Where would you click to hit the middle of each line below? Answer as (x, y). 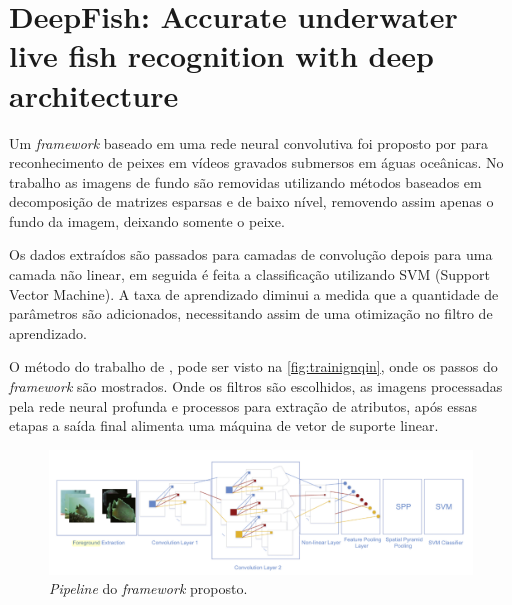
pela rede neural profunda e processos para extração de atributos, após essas (243, 405)
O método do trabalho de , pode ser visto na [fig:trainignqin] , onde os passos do (253, 366)
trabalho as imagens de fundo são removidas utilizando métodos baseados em (245, 181)
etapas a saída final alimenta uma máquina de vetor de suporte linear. (224, 425)
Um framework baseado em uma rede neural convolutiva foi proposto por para (249, 142)
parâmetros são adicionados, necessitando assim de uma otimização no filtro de (251, 313)
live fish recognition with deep (221, 55)
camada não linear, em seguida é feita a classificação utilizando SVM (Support (249, 274)
